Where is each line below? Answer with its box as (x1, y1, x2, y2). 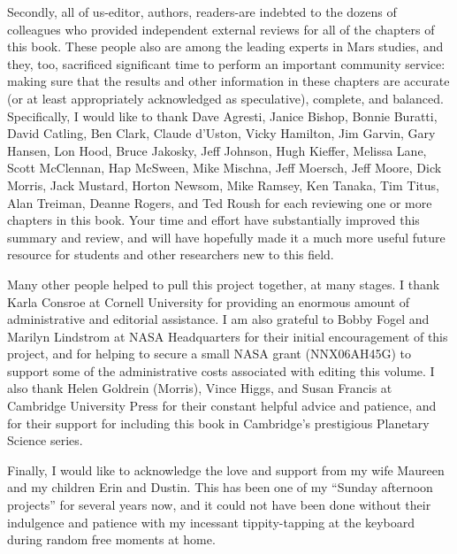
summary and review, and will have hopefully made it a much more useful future (7, 227, 446, 246)
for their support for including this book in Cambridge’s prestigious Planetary (7, 413, 430, 432)
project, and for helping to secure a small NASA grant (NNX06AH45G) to (7, 344, 411, 363)
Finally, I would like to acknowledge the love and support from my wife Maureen (7, 460, 445, 479)
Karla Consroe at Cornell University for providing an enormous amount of (7, 292, 410, 311)
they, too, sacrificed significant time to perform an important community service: (7, 54, 446, 73)
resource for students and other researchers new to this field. (7, 245, 334, 264)
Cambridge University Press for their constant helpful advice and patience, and (7, 396, 437, 415)
